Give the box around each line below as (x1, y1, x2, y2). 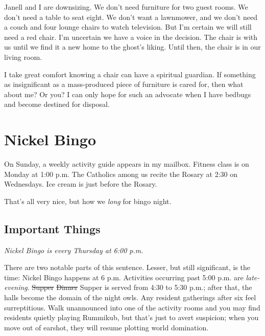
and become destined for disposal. (4, 99, 110, 109)
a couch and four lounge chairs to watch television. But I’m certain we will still (4, 21, 252, 32)
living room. (4, 51, 42, 62)
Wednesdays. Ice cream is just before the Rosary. (4, 178, 157, 189)
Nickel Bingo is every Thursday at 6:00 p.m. (4, 244, 143, 255)
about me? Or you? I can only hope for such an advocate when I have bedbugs (4, 88, 251, 99)
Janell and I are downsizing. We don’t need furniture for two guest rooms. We (4, 2, 248, 12)
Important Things (4, 220, 101, 236)
